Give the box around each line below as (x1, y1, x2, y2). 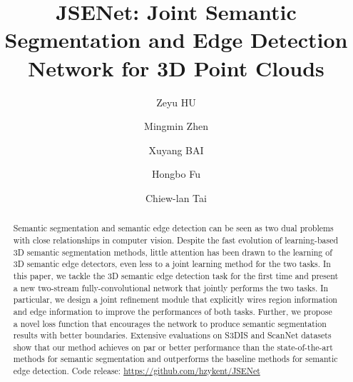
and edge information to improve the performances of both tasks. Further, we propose (13, 305, 332, 317)
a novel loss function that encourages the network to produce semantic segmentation (13, 317, 327, 329)
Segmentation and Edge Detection (4, 25, 348, 54)
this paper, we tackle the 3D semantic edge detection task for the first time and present (13, 269, 339, 281)
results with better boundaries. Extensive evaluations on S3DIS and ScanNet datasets (13, 329, 332, 341)
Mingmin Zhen (144, 119, 208, 134)
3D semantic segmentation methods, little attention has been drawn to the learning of (13, 246, 332, 258)
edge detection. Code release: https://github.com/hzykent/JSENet (13, 365, 260, 377)
